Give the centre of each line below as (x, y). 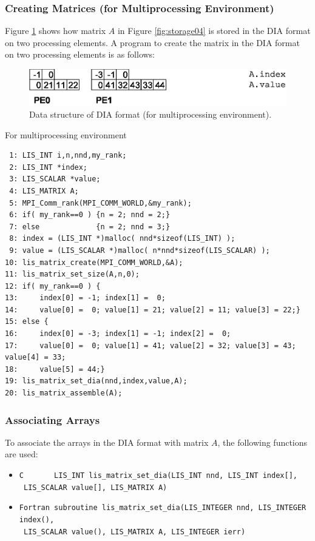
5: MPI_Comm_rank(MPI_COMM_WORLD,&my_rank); (100, 203)
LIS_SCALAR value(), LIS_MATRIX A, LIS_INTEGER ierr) (134, 532)
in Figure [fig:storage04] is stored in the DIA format (214, 31)
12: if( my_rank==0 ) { (53, 286)
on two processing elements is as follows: (80, 54)
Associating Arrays (52, 419)
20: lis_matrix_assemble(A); (64, 393)
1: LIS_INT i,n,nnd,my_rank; (68, 156)
